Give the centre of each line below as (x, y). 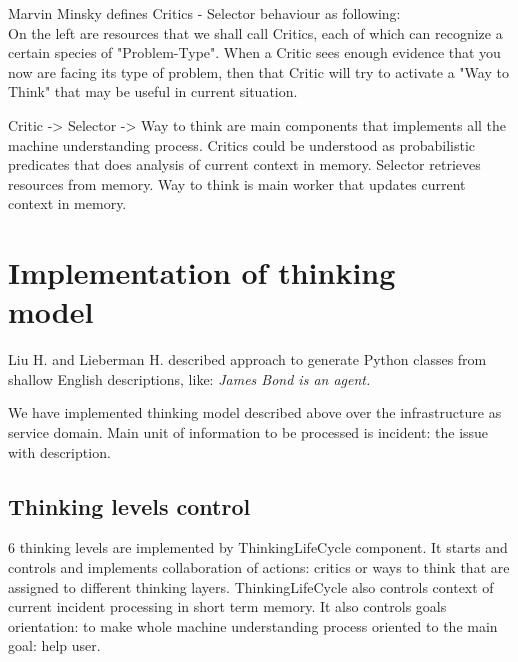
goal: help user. (54, 645)
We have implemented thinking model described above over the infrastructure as (255, 412)
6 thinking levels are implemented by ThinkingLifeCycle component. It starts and (258, 547)
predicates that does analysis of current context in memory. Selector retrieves (244, 164)
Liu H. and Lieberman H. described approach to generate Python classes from (247, 359)
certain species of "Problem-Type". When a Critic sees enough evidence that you (254, 52)
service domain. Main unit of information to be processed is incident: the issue (248, 432)
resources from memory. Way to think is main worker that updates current (237, 183)
